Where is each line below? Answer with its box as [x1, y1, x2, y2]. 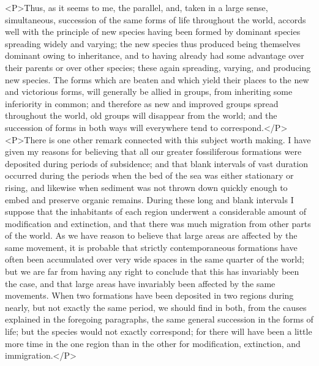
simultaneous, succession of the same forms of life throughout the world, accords [5, 13, 306, 26]
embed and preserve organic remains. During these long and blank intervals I [5, 193, 294, 206]
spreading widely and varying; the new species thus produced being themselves [5, 37, 301, 50]
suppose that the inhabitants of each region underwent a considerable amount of [5, 205, 306, 218]
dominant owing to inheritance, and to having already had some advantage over [5, 49, 304, 62]
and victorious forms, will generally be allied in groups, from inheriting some [5, 85, 293, 98]
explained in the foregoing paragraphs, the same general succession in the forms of [5, 313, 313, 326]
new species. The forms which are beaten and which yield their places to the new [5, 73, 309, 86]
